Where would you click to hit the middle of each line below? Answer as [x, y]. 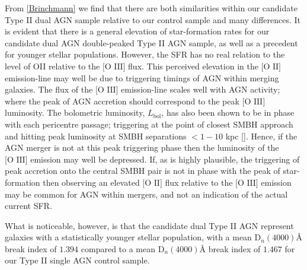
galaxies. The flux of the [49, 89]
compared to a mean [118, 248]
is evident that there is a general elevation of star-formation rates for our [137, 31]
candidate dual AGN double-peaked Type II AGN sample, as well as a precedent [151, 42]
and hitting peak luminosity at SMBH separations [96, 136]
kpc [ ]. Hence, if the [261, 136]
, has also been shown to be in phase [228, 112]
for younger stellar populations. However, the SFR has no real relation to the [145, 54]
